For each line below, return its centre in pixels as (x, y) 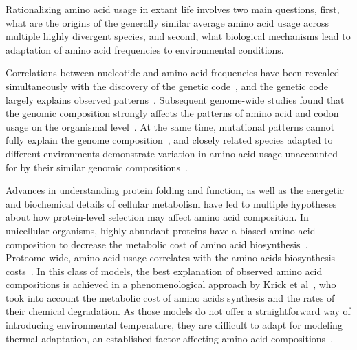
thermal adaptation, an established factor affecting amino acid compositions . (170, 338)
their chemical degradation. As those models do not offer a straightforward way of (178, 311)
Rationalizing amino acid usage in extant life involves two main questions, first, (173, 9)
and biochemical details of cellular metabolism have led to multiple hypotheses (171, 203)
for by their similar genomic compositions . (97, 167)
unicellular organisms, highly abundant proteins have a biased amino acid (161, 230)
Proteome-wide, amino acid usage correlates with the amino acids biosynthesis (171, 258)
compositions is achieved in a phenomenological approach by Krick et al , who (171, 284)
